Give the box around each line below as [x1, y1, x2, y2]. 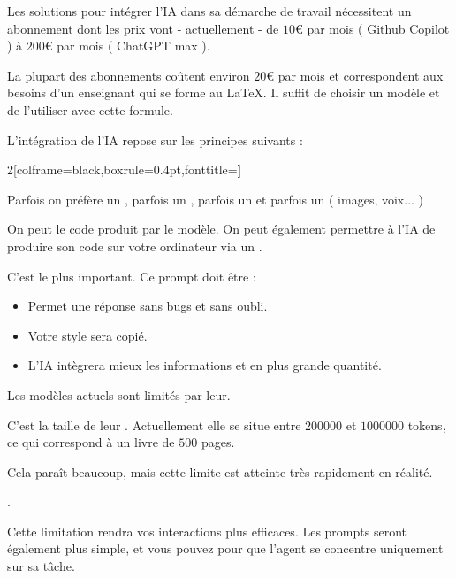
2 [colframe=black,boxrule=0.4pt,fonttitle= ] [7, 160, 242, 179]
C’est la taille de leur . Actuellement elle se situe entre [7, 415, 301, 434]
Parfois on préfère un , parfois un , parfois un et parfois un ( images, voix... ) [7, 189, 424, 208]
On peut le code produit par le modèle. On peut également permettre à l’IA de [7, 220, 436, 238]
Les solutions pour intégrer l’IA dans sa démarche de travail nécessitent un [7, 2, 412, 19]
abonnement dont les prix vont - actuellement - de [7, 19, 279, 37]
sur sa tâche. [7, 557, 75, 575]
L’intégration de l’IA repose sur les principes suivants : [7, 130, 303, 149]
